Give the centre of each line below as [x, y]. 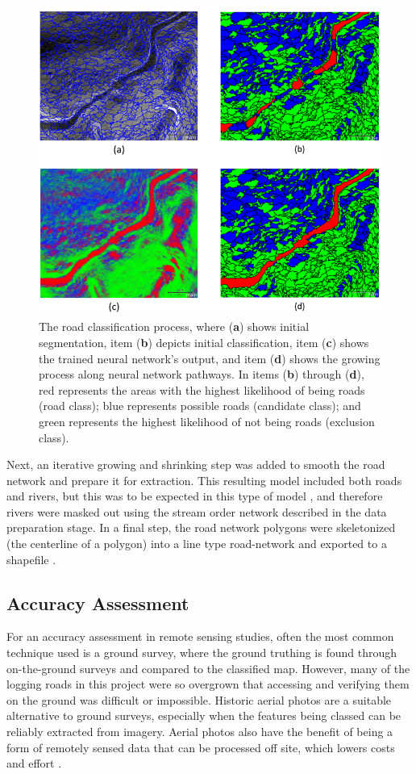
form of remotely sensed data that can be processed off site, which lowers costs [201, 747]
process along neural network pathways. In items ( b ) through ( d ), [202, 374]
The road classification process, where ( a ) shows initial [174, 326]
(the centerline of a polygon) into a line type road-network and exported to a [197, 544]
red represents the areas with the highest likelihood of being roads [202, 389]
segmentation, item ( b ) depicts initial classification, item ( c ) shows [204, 342]
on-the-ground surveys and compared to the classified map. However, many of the [208, 668]
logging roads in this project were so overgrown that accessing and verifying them [208, 684]
